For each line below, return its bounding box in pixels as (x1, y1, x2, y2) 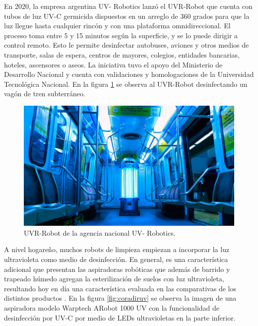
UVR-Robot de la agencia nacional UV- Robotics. (24, 227, 176, 238)
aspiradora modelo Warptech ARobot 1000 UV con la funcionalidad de (4, 302, 220, 313)
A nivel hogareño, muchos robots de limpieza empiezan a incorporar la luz (4, 244, 230, 255)
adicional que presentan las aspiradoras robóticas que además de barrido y (4, 263, 230, 274)
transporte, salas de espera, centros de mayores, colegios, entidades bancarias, (4, 49, 240, 60)
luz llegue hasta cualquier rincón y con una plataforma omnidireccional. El (4, 20, 231, 31)
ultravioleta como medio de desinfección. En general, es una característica (4, 254, 228, 264)
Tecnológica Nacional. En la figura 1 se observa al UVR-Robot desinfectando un (4, 78, 248, 89)
